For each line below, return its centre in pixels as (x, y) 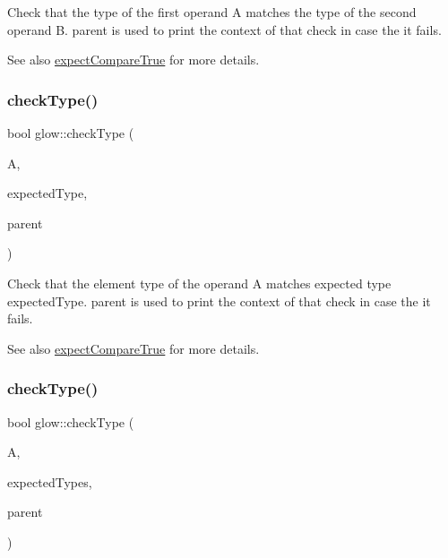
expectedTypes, (50, 481)
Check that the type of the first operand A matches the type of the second (212, 12)
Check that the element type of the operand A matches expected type (199, 283)
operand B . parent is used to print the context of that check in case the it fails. (224, 29)
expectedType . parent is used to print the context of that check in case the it (219, 300)
